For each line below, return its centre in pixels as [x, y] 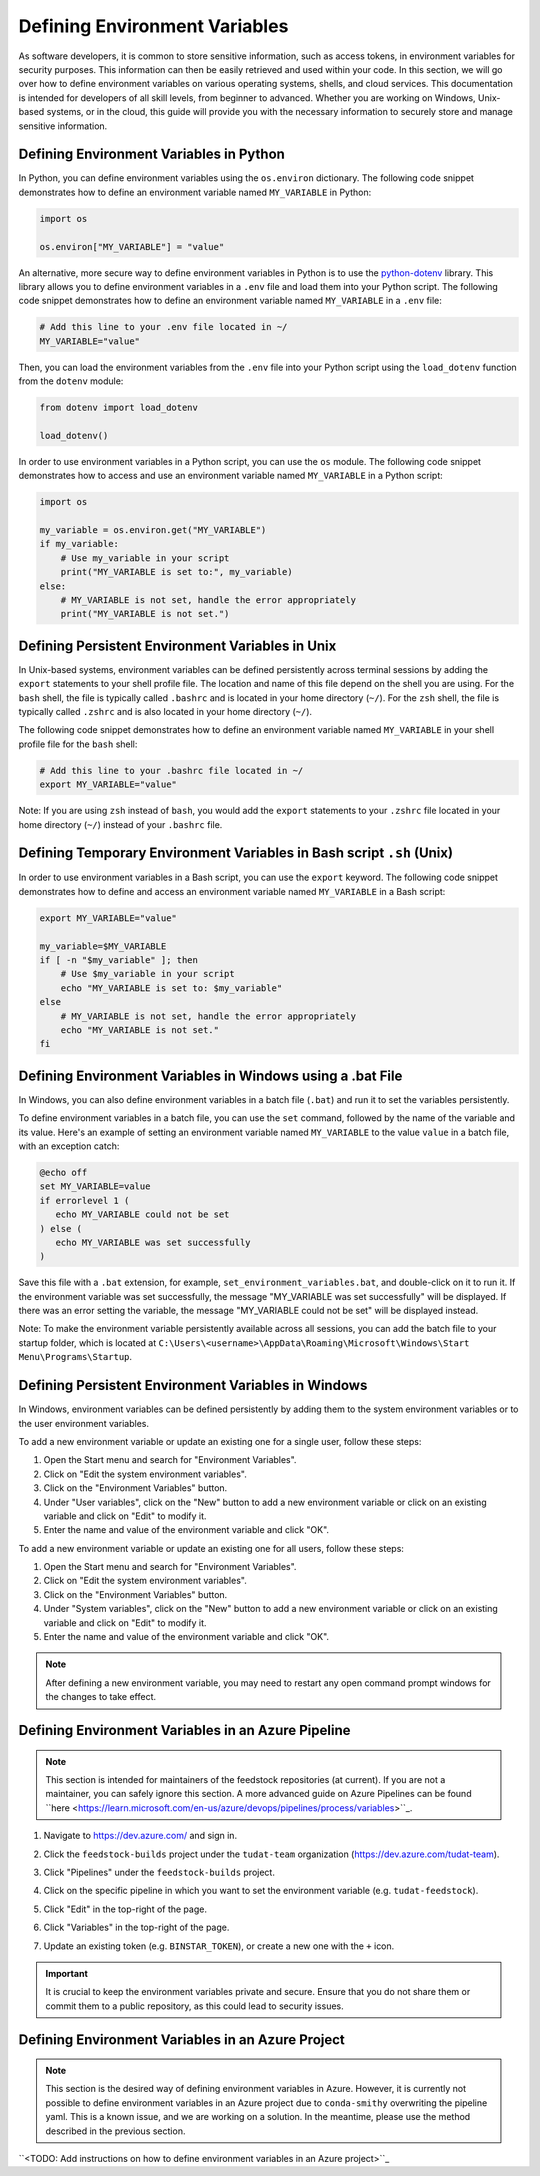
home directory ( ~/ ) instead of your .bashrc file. [120, 824]
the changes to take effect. [101, 1697]
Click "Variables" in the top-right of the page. [136, 1927]
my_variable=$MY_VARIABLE [103, 946]
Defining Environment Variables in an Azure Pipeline [184, 1730]
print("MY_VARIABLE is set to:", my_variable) [177, 572]
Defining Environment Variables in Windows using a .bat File [210, 1075]
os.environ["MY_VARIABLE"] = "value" [132, 246]
